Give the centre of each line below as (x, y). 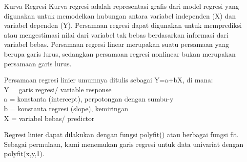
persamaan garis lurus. (38, 63)
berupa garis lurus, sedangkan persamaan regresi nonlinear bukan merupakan (120, 53)
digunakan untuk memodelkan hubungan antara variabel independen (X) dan (120, 15)
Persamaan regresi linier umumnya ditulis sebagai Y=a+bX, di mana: (109, 80)
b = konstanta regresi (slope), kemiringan (66, 108)
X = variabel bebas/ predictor (49, 118)
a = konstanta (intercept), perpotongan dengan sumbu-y (89, 99)
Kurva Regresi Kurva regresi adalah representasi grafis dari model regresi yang (122, 6)
